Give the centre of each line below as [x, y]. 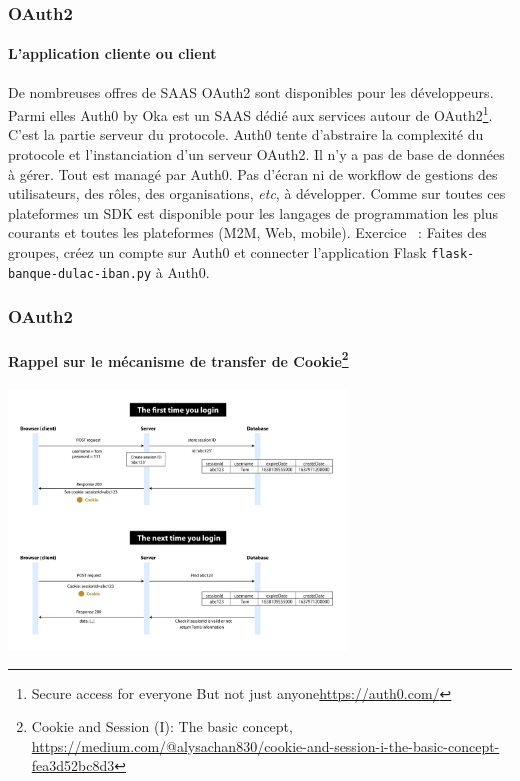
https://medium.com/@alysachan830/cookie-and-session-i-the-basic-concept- [265, 745]
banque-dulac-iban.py [80, 273]
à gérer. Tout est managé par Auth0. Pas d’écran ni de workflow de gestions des [253, 173]
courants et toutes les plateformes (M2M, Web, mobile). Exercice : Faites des [247, 232]
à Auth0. [182, 271]
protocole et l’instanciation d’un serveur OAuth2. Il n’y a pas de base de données [256, 154]
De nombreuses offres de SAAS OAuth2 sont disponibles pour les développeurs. [251, 91]
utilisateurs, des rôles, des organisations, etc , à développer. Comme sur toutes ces [257, 193]
